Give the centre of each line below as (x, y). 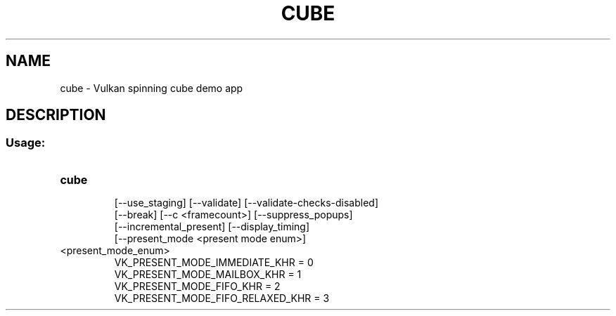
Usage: (26, 143)
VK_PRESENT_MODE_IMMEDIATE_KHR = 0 (214, 262)
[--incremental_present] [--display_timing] (212, 226)
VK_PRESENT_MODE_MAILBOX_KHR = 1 (208, 274)
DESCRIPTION (56, 115)
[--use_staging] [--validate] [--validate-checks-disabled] (246, 202)
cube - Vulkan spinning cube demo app (152, 88)
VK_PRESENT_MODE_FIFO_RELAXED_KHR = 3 (222, 298)
